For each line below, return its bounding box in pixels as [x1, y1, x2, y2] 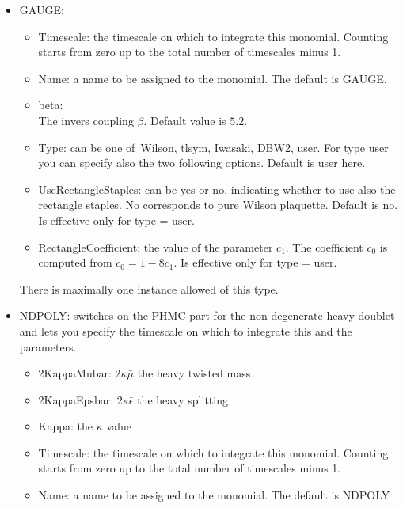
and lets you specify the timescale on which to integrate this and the [19, 322, 352, 339]
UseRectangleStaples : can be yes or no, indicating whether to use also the [38, 180, 396, 197]
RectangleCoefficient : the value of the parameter [38, 238, 273, 255]
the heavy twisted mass [137, 365, 251, 381]
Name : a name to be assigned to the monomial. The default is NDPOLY [38, 487, 390, 503]
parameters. [19, 338, 77, 354]
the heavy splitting [137, 391, 228, 408]
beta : [38, 97, 63, 113]
